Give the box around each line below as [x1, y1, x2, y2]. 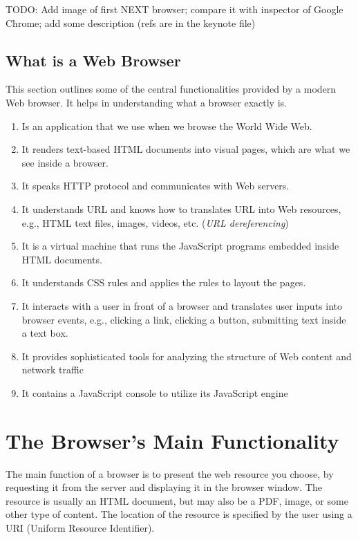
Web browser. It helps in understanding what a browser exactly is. [6, 95, 287, 109]
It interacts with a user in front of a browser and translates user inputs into [21, 298, 342, 313]
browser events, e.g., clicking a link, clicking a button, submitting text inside [21, 312, 346, 326]
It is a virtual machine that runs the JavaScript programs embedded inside [21, 239, 339, 253]
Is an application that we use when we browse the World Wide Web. [21, 118, 312, 133]
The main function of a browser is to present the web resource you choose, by [6, 466, 334, 481]
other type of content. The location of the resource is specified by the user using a [6, 507, 352, 521]
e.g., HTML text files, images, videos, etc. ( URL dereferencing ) [21, 215, 289, 230]
